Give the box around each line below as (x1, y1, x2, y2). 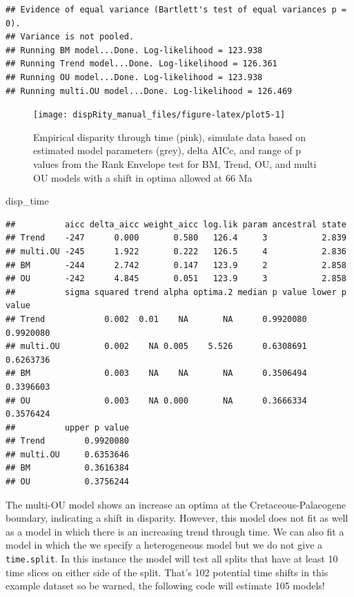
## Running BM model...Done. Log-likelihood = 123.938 (6, 45, 263, 55)
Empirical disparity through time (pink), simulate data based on (33, 129, 306, 144)
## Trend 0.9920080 (6, 436, 129, 446)
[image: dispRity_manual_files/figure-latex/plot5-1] (33, 110, 286, 120)
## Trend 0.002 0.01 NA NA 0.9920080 (6, 314, 307, 324)
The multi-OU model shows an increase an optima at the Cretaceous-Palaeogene (6, 497, 346, 511)
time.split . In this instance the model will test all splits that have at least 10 (6, 551, 338, 566)
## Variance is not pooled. (6, 32, 135, 42)
